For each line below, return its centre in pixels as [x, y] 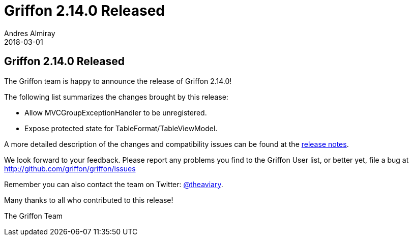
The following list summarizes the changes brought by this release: [116, 97]
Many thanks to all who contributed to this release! [89, 200]
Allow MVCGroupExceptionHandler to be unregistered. [116, 112]
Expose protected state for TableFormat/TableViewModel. [121, 128]
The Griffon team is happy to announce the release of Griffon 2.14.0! [118, 81]
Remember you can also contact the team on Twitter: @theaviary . [114, 184]
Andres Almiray [30, 33]
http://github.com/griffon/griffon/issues [70, 168]
